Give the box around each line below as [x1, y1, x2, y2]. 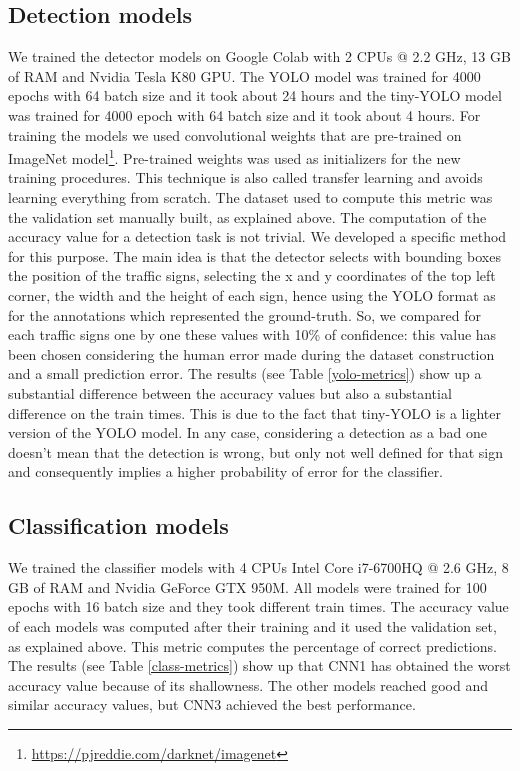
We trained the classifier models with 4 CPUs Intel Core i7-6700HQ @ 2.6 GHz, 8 [8, 557, 509, 578]
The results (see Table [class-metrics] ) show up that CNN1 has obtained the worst [8, 655, 511, 676]
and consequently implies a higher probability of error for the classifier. [8, 461, 444, 482]
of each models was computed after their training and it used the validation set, [8, 615, 497, 636]
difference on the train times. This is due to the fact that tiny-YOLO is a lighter [8, 402, 501, 423]
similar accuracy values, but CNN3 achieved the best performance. [8, 694, 416, 715]
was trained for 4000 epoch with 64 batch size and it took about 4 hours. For [8, 104, 481, 125]
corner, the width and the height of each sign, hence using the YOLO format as [8, 284, 496, 305]
